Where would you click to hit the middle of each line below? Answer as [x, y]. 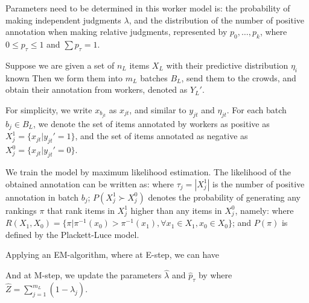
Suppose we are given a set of [60, 65]
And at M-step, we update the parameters [84, 275]
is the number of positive [259, 183]
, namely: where [264, 210]
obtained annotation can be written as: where [90, 183]
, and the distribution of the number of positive [217, 20]
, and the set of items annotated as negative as [161, 136]
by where [215, 275]
